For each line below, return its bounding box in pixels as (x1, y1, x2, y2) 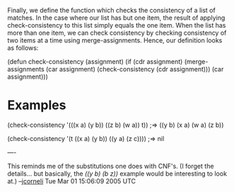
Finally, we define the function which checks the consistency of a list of (7, 6, 216, 14)
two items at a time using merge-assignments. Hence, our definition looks (7, 36, 223, 45)
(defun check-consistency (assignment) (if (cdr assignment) (7, 57, 183, 66)
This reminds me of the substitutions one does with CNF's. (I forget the (7, 162, 214, 170)
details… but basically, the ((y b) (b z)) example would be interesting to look (7, 169, 228, 178)
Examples (7, 97, 66, 113)
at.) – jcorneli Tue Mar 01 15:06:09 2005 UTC (7, 176, 136, 185)
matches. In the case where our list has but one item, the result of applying (7, 13, 226, 22)
